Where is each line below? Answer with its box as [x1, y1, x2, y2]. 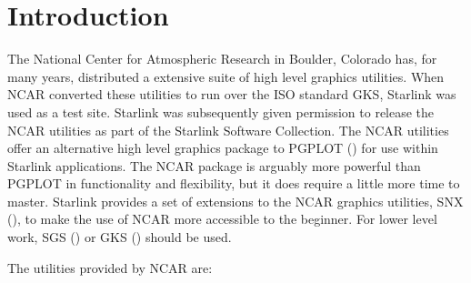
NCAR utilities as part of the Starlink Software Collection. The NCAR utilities [7, 120, 449, 139]
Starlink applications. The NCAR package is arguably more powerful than [7, 156, 421, 175]
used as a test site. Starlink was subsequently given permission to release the [7, 102, 435, 121]
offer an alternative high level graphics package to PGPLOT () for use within [7, 138, 438, 157]
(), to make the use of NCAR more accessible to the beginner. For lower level [7, 209, 437, 228]
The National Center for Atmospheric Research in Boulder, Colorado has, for [7, 49, 437, 68]
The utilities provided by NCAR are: [7, 258, 213, 277]
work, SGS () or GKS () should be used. [7, 227, 232, 247]
